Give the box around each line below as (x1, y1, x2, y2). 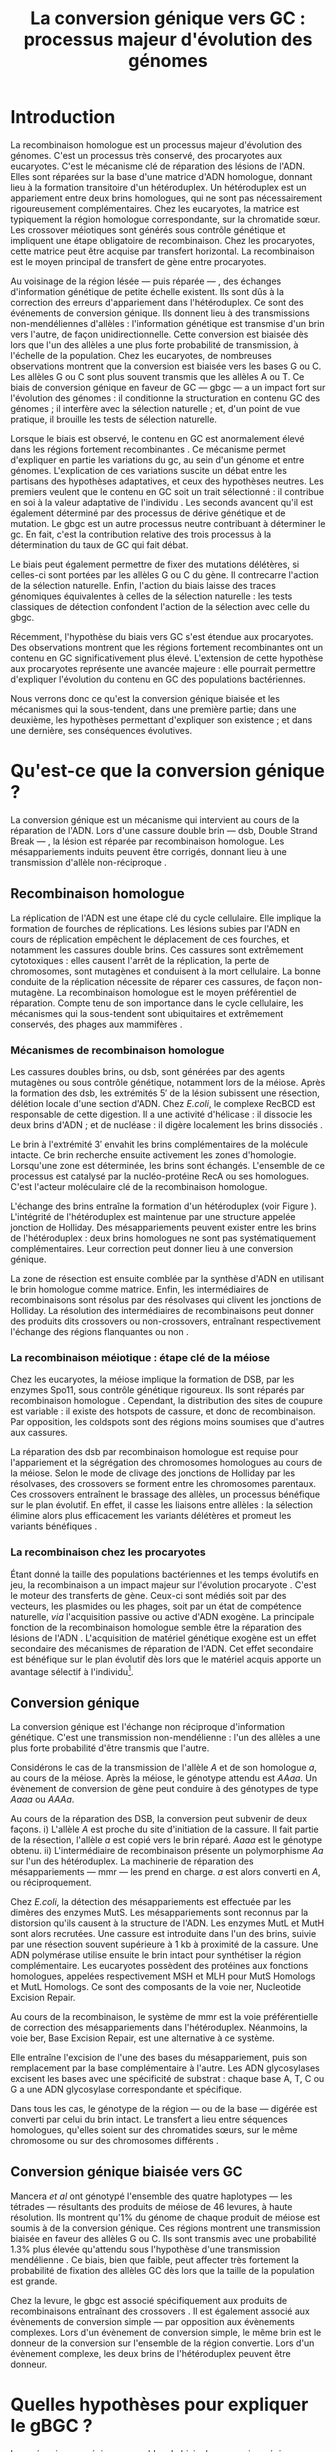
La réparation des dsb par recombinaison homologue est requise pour (10, 1446, 299, 1458)
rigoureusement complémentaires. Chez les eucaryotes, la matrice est (10, 202, 300, 214)
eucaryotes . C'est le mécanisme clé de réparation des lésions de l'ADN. (10, 160, 306, 172)
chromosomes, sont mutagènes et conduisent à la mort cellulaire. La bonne (10, 965, 322, 977)
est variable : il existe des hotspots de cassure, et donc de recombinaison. (10, 1405, 317, 1417)
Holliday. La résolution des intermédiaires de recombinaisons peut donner (10, 1304, 315, 1316)
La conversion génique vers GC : (29, 7, 307, 30)
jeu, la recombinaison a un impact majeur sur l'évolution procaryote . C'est (10, 1578, 317, 1591)
